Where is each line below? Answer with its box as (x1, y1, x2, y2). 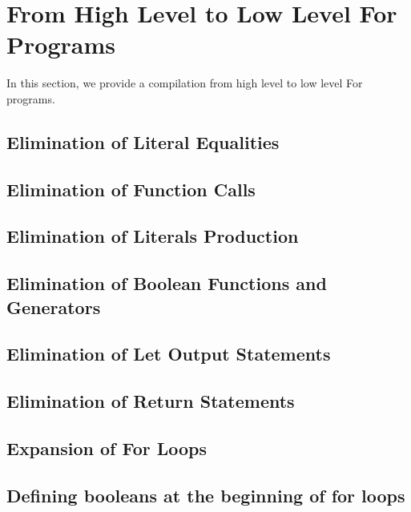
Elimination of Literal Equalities (6, 129, 280, 154)
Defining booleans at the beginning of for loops (6, 482, 405, 507)
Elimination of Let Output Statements (6, 341, 331, 366)
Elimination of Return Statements (6, 389, 295, 413)
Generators (6, 294, 101, 319)
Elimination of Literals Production (6, 224, 299, 248)
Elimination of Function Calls (6, 176, 256, 201)
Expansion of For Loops (6, 435, 208, 460)
